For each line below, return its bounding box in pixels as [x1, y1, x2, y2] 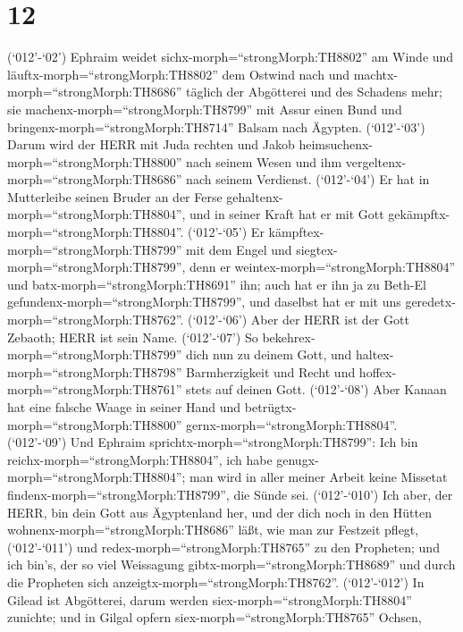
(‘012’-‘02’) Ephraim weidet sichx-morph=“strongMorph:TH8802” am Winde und [7, 47, 454, 66]
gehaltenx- [226, 187, 283, 206]
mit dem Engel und [186, 240, 292, 258]
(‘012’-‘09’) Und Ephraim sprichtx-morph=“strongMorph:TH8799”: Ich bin [7, 433, 418, 451]
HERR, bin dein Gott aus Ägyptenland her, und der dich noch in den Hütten [7, 502, 432, 521]
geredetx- [405, 292, 456, 311]
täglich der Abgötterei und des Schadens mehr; [186, 82, 443, 101]
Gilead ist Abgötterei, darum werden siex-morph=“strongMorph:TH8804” [7, 590, 412, 609]
